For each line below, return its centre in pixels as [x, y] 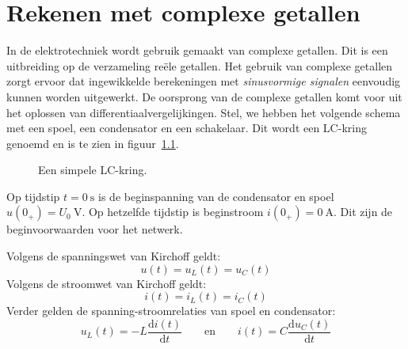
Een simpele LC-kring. [93, 170]
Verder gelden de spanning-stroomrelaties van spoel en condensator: [171, 311]
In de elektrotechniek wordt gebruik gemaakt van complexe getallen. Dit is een [197, 50]
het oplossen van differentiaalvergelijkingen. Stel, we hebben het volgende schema [204, 112]
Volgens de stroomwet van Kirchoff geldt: [107, 283]
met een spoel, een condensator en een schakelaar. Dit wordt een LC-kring [187, 128]
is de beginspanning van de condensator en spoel [216, 196]
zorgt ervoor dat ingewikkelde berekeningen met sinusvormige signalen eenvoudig [204, 81]
